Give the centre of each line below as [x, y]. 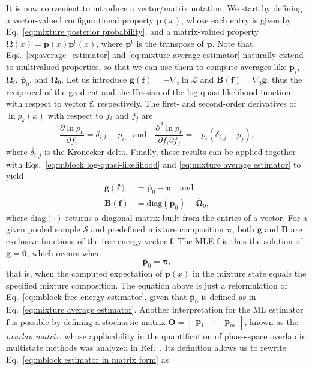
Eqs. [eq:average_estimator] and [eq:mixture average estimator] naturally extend [155, 55]
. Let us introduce [94, 79]
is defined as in [229, 297]
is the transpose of [170, 43]
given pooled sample [43, 229]
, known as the [271, 321]
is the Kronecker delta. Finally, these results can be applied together [170, 152]
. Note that [232, 43]
